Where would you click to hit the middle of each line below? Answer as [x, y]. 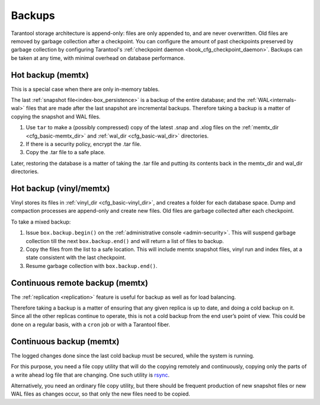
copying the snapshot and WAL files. [56, 116]
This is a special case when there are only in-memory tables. [85, 89]
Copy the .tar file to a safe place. [66, 152]
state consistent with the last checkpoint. [76, 257]
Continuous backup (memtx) [65, 341]
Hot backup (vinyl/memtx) [60, 188]
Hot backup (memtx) [50, 75]
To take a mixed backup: [41, 222]
